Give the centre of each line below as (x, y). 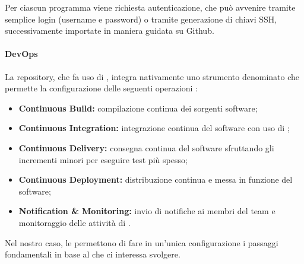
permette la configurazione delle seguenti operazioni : (101, 88)
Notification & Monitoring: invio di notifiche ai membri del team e (147, 211)
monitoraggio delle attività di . (75, 222)
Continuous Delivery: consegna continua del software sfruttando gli (146, 147)
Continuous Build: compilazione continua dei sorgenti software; (138, 108)
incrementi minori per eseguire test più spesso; (103, 159)
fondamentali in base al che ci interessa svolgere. (93, 254)
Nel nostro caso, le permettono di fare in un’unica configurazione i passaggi (142, 242)
